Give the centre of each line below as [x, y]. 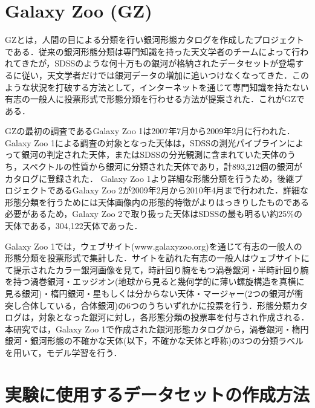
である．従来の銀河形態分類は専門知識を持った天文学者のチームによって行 [153, 51]
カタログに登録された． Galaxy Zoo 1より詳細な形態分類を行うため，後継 [150, 178]
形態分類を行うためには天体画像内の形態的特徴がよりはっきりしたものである [157, 202]
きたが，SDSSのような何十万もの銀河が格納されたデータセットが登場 [158, 63]
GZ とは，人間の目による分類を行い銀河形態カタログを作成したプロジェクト [155, 40]
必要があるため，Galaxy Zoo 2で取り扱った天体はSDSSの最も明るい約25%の [154, 214]
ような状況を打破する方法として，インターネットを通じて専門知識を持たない [157, 87]
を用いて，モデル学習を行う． [63, 352]
